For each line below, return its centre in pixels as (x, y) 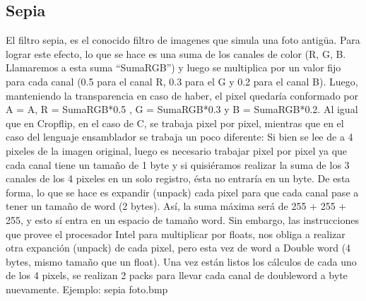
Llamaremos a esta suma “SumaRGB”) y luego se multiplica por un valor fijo (173, 67)
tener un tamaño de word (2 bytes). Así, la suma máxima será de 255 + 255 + (176, 206)
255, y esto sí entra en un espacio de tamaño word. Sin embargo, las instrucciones (182, 219)
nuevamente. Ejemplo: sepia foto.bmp (87, 289)
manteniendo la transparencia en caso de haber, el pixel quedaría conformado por (182, 95)
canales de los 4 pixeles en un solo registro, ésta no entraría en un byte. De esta (178, 178)
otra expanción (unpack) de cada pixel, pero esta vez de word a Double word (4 (178, 248)
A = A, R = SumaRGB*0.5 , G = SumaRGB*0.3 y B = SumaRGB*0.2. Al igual (182, 109)
